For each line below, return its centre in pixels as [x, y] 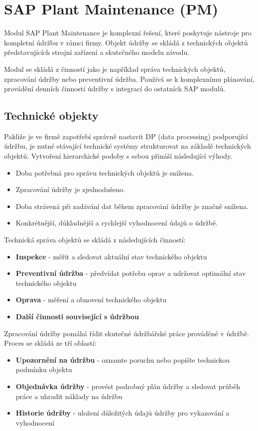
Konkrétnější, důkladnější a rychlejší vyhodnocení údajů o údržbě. [117, 223]
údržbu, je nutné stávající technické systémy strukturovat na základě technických [128, 146]
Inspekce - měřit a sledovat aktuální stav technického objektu [111, 256]
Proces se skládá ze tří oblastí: [50, 343]
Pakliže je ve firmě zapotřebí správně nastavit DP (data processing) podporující [126, 136]
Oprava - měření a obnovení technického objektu [91, 300]
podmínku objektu [44, 369]
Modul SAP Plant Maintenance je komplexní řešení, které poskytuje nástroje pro [128, 33]
